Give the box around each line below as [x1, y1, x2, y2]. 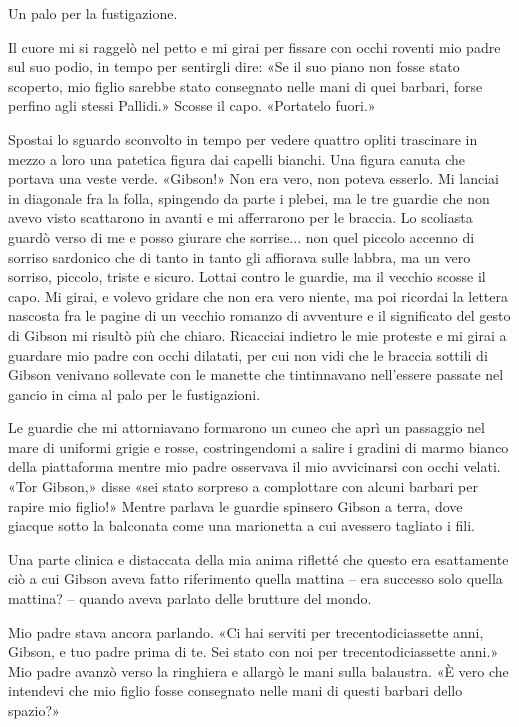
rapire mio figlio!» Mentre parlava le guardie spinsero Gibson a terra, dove [8, 495, 463, 516]
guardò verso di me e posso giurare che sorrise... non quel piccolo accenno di [8, 226, 475, 247]
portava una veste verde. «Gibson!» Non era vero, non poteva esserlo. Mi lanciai [8, 168, 499, 189]
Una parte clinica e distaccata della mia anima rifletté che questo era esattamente [8, 548, 509, 569]
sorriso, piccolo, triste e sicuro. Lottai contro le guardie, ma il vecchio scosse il [8, 266, 486, 287]
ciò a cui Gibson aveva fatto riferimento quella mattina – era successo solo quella [8, 568, 503, 589]
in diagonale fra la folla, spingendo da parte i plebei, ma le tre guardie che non [8, 187, 490, 208]
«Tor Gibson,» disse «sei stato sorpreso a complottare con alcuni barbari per [8, 476, 478, 497]
